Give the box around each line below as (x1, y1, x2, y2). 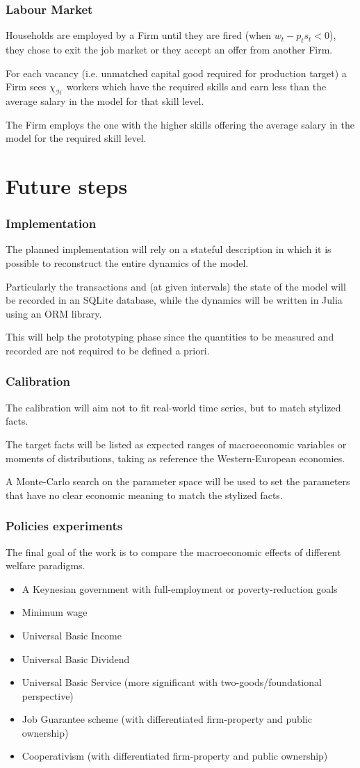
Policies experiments (6, 517, 123, 534)
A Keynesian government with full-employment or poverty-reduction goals (22, 581, 338, 596)
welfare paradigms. (6, 558, 85, 573)
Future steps (6, 171, 128, 199)
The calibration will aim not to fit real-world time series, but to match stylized (6, 400, 341, 414)
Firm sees (6, 79, 47, 94)
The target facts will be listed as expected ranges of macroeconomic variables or (6, 436, 347, 451)
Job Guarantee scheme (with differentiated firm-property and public (22, 712, 312, 726)
